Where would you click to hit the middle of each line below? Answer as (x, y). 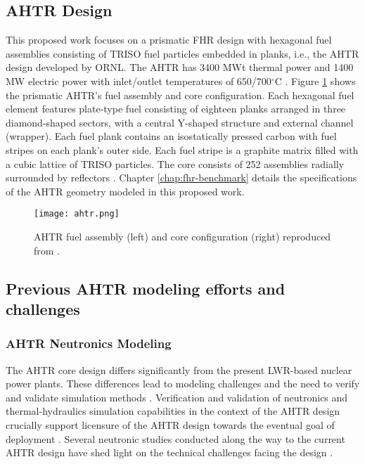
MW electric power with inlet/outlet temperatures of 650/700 (139, 80)
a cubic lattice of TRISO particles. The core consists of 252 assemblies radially (175, 163)
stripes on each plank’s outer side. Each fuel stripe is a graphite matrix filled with (182, 149)
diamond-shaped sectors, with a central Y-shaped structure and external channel (180, 122)
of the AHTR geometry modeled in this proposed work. (125, 191)
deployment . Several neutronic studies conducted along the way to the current (175, 438)
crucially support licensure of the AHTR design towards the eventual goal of (170, 424)
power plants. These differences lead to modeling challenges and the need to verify (183, 384)
